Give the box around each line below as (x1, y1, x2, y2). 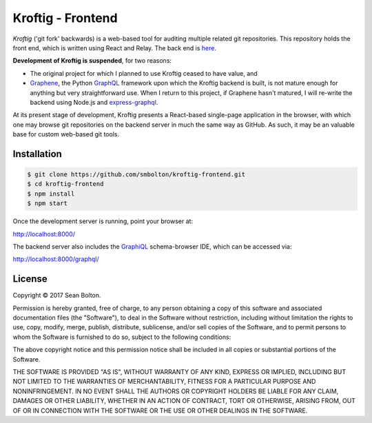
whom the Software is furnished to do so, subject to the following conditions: (12, 333, 231, 341)
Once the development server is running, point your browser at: (12, 217, 193, 225)
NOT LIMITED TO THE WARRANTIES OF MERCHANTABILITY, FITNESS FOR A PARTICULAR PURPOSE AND (12, 378, 316, 386)
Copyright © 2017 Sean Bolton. (12, 291, 101, 300)
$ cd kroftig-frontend (27, 180, 104, 188)
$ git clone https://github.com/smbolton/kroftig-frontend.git (27, 171, 246, 178)
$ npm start (27, 200, 68, 207)
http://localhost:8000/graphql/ (12, 255, 99, 263)
